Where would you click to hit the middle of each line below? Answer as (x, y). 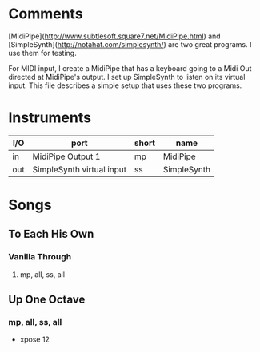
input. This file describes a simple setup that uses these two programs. (125, 85)
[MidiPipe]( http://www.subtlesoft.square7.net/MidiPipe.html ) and (115, 36)
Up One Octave (47, 300)
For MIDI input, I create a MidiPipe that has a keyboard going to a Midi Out (130, 68)
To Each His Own (51, 234)
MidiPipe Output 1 (66, 156)
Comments (46, 14)
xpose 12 (35, 339)
